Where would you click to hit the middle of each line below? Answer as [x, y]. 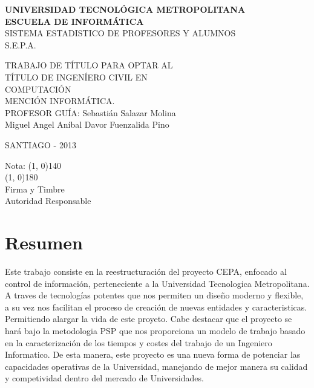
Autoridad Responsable [48, 201]
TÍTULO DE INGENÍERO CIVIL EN [76, 77]
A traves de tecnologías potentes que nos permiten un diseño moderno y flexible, [154, 295]
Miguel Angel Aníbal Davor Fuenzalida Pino [87, 124]
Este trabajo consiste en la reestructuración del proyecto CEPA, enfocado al [146, 271]
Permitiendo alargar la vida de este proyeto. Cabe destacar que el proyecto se [149, 319]
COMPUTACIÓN [38, 89]
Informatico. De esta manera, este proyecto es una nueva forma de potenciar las [153, 354]
